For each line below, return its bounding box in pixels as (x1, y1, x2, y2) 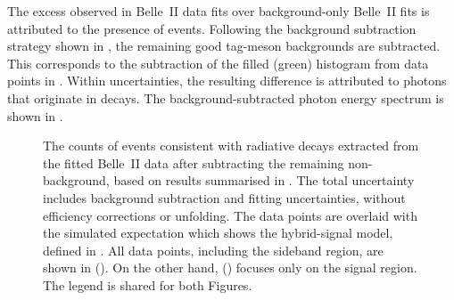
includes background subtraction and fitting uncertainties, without (43, 188, 406, 207)
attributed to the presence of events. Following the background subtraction (7, 19, 417, 37)
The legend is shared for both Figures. (43, 275, 252, 294)
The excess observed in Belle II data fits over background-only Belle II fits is (7, 2, 430, 20)
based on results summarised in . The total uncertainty (113, 171, 415, 190)
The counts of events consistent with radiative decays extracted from (43, 136, 419, 155)
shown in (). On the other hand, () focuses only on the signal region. (43, 258, 417, 277)
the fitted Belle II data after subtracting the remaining (43, 153, 344, 172)
